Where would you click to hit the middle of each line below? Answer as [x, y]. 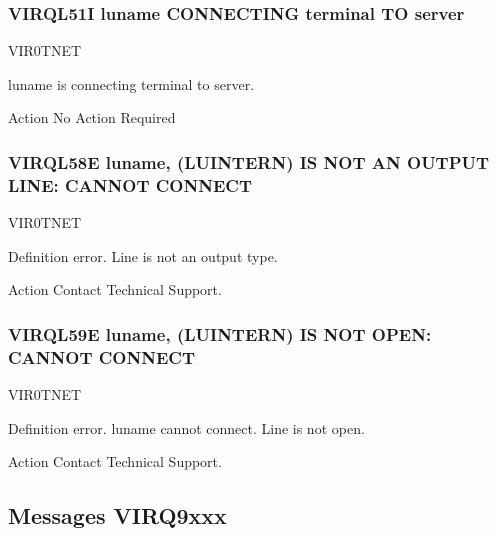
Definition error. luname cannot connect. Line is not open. [186, 427]
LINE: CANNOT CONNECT [130, 184]
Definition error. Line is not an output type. [143, 255]
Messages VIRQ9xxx [117, 515]
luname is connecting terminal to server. [131, 83]
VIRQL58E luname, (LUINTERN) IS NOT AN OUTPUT [249, 161]
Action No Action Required [92, 117]
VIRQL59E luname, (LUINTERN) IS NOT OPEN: [220, 333]
